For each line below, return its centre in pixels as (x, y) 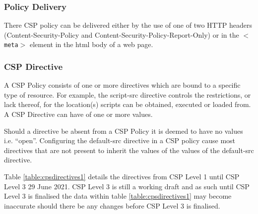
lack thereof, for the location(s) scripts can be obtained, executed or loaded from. (128, 104)
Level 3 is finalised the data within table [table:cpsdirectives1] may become (118, 196)
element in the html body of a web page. (91, 44)
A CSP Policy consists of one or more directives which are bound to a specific (122, 85)
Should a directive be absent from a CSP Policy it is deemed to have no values (124, 131)
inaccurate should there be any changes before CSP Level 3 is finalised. (112, 205)
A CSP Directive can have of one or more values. (78, 114)
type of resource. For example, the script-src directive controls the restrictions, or (128, 94)
